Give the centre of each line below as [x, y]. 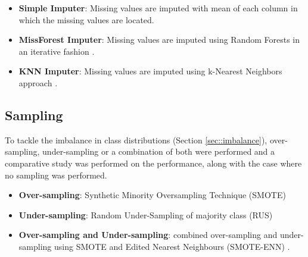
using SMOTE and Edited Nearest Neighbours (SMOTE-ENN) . [172, 246]
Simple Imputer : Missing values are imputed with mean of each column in [158, 8]
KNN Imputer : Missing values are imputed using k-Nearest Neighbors [150, 71]
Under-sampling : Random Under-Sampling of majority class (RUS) [146, 214]
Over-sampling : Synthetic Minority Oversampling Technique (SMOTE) [152, 195]
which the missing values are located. [86, 19]
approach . [38, 82]
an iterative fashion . [57, 51]
